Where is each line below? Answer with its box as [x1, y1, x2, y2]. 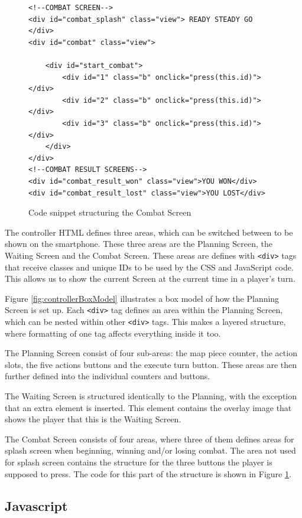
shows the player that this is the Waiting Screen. [5, 413, 181, 425]
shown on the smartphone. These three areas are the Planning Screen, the [5, 237, 272, 250]
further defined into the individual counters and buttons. [5, 370, 210, 382]
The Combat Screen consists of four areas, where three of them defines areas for [5, 432, 294, 445]
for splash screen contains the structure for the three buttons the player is [5, 455, 272, 468]
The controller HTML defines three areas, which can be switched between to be [5, 226, 293, 238]
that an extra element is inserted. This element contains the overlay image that [5, 401, 292, 413]
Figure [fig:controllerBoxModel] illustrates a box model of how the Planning [5, 292, 280, 304]
